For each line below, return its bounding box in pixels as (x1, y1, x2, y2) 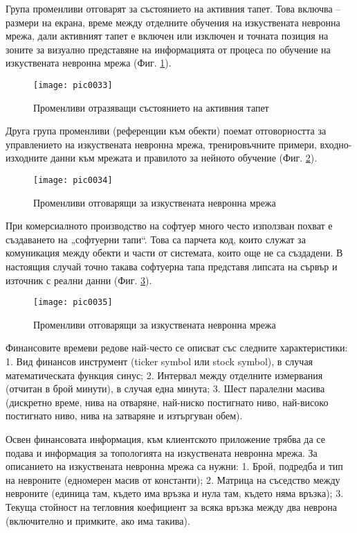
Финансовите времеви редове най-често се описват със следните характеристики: (6, 340, 348, 355)
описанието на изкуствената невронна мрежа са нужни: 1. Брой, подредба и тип (6, 459, 343, 473)
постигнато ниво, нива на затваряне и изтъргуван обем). (6, 408, 243, 423)
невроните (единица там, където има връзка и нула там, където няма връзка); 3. (6, 486, 344, 500)
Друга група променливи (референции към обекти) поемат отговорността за (6, 123, 327, 138)
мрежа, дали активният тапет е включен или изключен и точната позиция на (6, 28, 329, 43)
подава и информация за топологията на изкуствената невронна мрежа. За (6, 445, 318, 460)
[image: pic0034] (33, 175, 113, 185)
